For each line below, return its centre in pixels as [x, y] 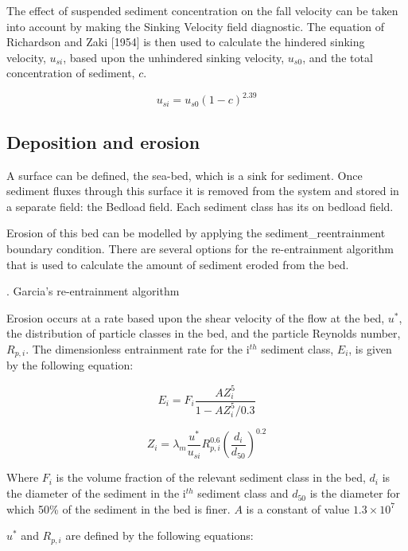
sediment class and [243, 493]
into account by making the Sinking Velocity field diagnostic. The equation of [195, 26]
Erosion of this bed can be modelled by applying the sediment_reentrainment [196, 233]
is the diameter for [355, 493]
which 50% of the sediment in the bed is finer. [119, 508]
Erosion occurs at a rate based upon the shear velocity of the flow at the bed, [196, 317]
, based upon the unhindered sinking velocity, [174, 57]
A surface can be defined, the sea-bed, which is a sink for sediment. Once [185, 175]
